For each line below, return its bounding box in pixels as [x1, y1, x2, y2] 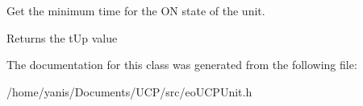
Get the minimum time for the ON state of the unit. [6, 2, 265, 18]
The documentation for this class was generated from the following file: [6, 56, 357, 73]
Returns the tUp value [6, 29, 118, 46]
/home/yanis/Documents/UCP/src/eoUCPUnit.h [6, 83, 252, 100]
